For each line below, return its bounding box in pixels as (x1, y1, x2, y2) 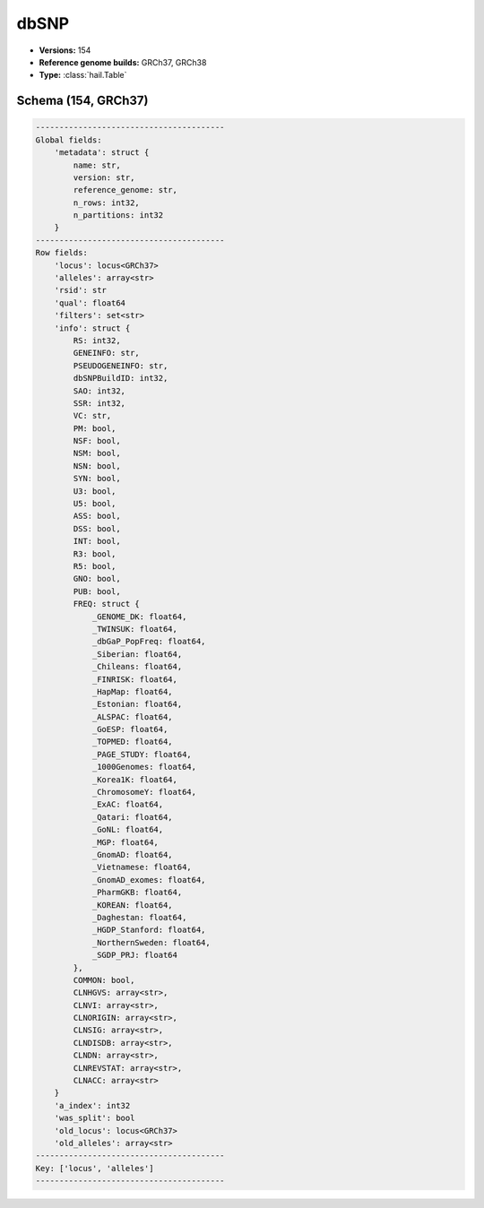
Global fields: (35, 134, 102, 145)
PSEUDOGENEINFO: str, (73, 360, 169, 371)
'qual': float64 (54, 298, 125, 308)
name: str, (73, 160, 121, 170)
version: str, (73, 172, 135, 183)
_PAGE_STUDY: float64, (91, 749, 192, 759)
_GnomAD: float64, (91, 850, 174, 859)
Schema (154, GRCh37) (16, 93, 149, 108)
